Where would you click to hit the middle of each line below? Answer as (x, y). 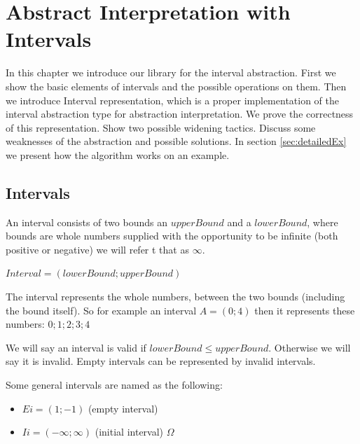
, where (323, 222)
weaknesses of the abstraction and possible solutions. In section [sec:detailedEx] (176, 141)
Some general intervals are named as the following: (114, 385)
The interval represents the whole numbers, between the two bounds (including (175, 297)
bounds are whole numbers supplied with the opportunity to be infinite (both (172, 236)
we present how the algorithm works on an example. (118, 154)
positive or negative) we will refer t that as (97, 249)
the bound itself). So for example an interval (101, 310)
